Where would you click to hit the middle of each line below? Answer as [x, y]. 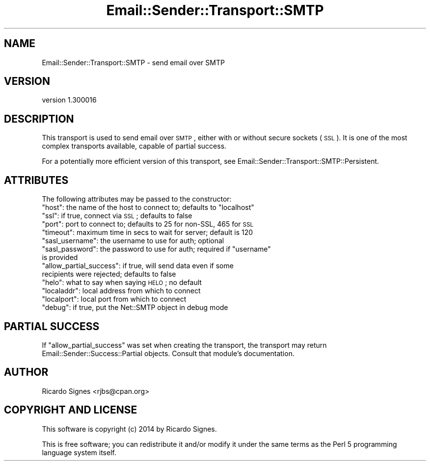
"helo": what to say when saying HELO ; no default [122, 283]
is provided [60, 258]
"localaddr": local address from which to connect [121, 291]
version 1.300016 [69, 100]
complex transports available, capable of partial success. [134, 146]
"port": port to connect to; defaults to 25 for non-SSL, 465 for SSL [148, 224]
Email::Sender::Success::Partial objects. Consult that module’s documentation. [168, 353]
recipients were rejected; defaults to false [109, 274]
